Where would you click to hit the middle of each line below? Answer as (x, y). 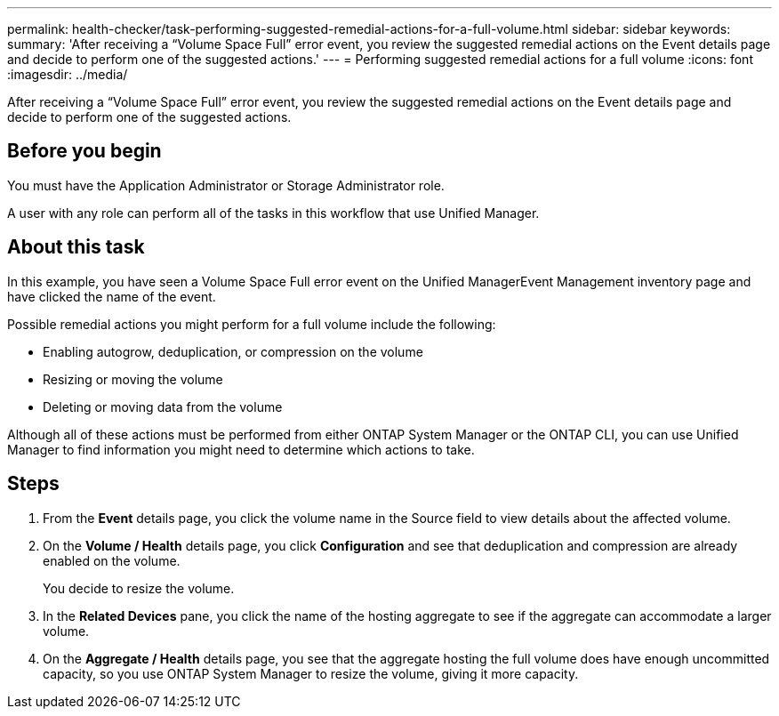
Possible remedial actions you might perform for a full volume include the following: (252, 324)
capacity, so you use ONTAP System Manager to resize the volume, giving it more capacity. (311, 673)
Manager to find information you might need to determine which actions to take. (241, 449)
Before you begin (84, 151)
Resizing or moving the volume (133, 379)
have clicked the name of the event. (112, 296)
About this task (76, 247)
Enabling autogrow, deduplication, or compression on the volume (233, 351)
